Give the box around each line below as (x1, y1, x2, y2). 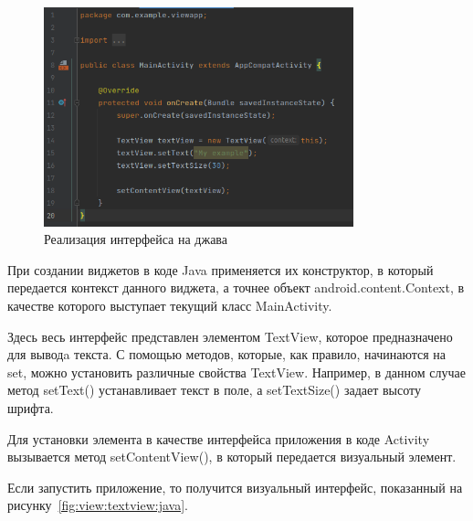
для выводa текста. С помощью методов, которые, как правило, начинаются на (7, 345, 447, 364)
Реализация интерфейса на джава (44, 229, 228, 249)
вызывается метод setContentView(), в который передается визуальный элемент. (7, 447, 457, 466)
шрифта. (7, 398, 54, 417)
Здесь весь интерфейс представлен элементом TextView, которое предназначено (7, 326, 453, 346)
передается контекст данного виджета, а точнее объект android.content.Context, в (7, 278, 465, 297)
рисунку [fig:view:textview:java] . (7, 495, 188, 515)
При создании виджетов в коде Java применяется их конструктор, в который (7, 260, 434, 279)
